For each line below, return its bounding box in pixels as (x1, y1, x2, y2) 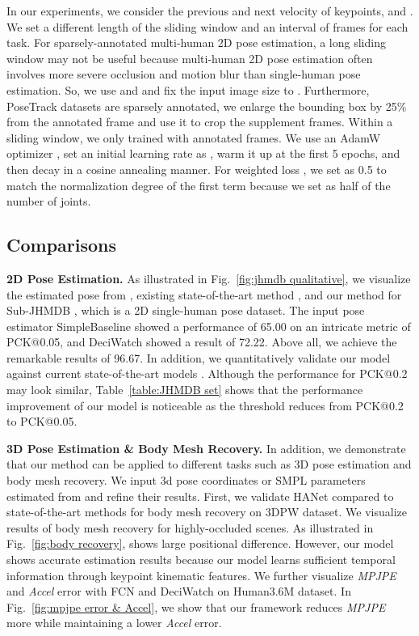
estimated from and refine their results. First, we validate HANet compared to (6, 487, 394, 504)
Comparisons (6, 232, 117, 257)
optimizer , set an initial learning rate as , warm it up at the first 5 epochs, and (6, 145, 400, 162)
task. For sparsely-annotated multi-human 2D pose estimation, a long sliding (6, 34, 386, 51)
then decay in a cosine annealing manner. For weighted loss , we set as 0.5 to (6, 160, 387, 177)
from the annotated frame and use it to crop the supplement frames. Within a (6, 113, 393, 130)
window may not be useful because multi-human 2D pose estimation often (6, 49, 373, 66)
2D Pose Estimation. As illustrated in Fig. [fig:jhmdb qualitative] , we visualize (6, 269, 411, 286)
